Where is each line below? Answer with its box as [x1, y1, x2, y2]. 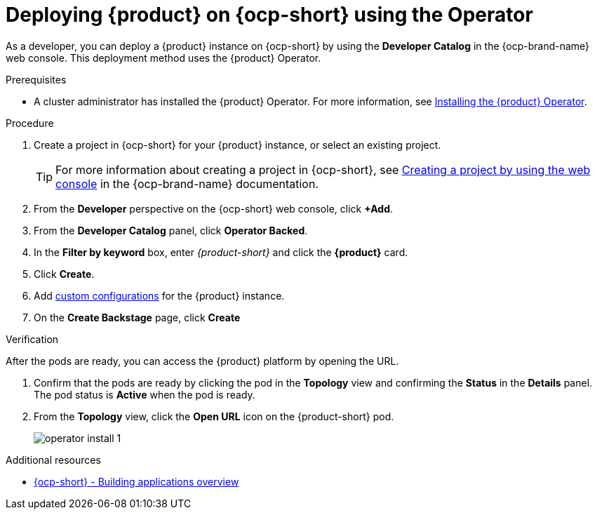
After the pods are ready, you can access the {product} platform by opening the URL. [6, 354, 399, 367]
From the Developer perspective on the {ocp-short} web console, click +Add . [34, 202, 394, 215]
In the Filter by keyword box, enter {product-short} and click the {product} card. [34, 246, 408, 258]
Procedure [6, 116, 54, 129]
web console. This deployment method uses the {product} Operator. [6, 51, 321, 64]
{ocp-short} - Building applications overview [34, 475, 239, 488]
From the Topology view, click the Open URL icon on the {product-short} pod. [34, 410, 394, 422]
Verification [6, 333, 59, 345]
